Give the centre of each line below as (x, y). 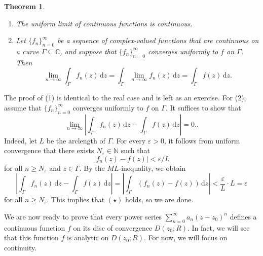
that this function (31, 237)
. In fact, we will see (219, 227)
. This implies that (76, 199)
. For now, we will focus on (185, 237)
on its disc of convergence (113, 227)
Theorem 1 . (25, 6)
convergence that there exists (49, 150)
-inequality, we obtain (152, 168)
